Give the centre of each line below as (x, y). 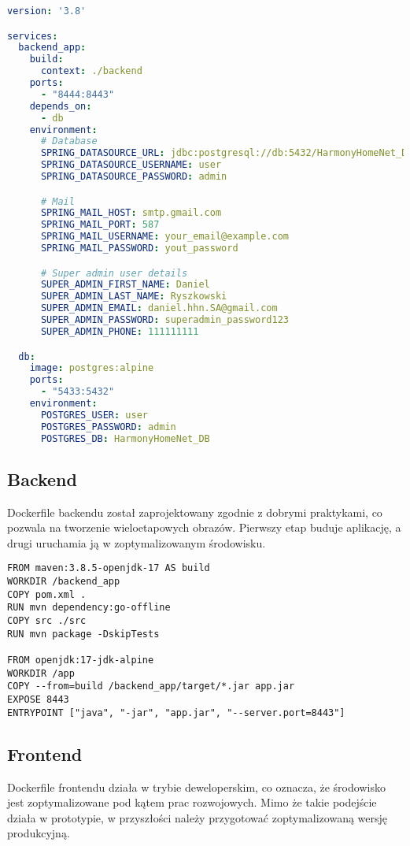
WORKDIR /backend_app (64, 582)
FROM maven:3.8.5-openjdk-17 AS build (109, 568)
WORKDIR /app (41, 673)
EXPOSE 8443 (38, 700)
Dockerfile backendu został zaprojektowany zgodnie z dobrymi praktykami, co (195, 512)
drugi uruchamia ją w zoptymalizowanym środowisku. (137, 542)
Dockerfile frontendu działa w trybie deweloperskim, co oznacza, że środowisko (196, 787)
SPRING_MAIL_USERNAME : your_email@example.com (164, 237)
